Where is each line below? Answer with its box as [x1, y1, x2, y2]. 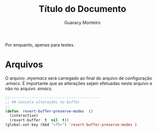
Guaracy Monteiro [64, 20, 101, 25]
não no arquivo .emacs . [5, 86, 53, 91]
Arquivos [5, 59, 43, 70]
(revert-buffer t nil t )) [9, 118, 69, 123]
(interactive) [9, 113, 38, 118]
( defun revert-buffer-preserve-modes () [5, 109, 93, 113]
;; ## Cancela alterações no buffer [5, 99, 80, 105]
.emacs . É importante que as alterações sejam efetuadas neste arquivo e [5, 80, 153, 86]
